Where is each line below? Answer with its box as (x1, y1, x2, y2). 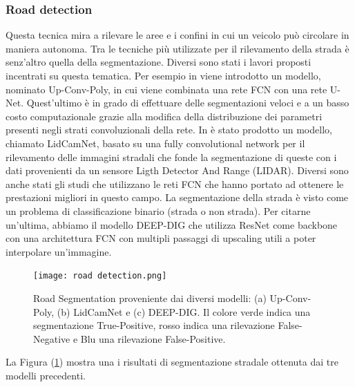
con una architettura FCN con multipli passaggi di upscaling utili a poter (6, 231, 316, 245)
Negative (33, 331, 70, 346)
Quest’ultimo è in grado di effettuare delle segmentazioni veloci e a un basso (26, 95, 349, 110)
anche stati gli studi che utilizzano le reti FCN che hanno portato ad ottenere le (6, 176, 344, 191)
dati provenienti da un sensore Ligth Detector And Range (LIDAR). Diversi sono (6, 163, 349, 178)
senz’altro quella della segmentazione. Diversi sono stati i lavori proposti (6, 55, 311, 69)
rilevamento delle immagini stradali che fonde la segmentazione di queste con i (6, 149, 337, 164)
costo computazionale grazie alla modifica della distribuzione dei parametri (6, 108, 323, 123)
